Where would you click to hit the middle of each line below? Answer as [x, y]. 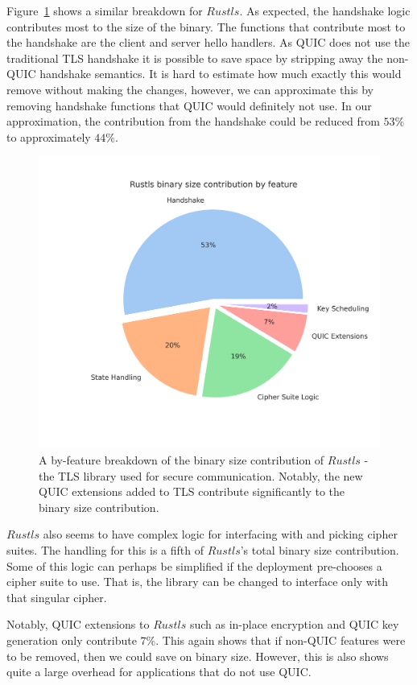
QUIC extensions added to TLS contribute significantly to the [192, 491]
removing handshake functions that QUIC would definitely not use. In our [189, 105]
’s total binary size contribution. [320, 550]
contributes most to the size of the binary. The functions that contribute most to [206, 26]
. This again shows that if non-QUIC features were [281, 640]
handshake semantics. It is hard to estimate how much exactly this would [221, 74]
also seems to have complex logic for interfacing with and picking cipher [220, 534]
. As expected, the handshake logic [325, 10]
